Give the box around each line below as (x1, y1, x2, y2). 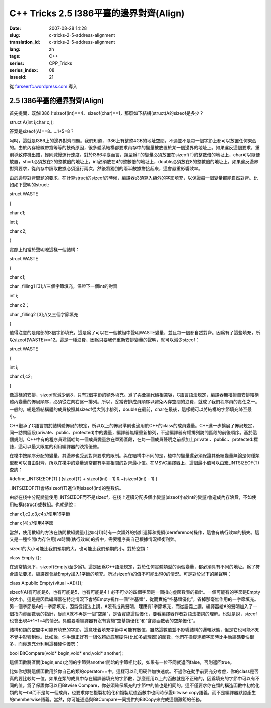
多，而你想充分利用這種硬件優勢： (9, 641, 80, 647)
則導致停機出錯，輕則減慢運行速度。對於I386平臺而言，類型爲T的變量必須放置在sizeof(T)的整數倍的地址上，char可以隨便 (9, 151, 260, 158)
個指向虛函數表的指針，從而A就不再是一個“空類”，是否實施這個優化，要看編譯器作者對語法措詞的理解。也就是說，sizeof (9, 611, 258, 617)
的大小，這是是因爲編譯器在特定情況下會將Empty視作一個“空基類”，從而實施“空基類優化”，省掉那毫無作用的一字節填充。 (9, 596, 259, 602)
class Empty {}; (9, 554, 41, 560)
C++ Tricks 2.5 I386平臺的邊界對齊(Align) (9, 8, 185, 19)
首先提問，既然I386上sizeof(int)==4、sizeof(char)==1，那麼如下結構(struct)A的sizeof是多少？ (9, 110, 204, 116)
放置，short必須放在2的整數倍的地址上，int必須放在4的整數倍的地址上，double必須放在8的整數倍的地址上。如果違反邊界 (9, 158, 258, 164)
